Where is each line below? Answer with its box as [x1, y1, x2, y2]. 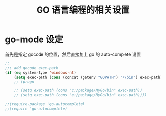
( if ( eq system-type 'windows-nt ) [5, 70, 77, 75]
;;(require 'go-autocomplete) [5, 106, 68, 111]
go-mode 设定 [5, 34, 63, 45]
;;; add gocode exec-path [5, 65, 58, 70]
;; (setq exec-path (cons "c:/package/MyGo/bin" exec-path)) [14, 88, 142, 93]
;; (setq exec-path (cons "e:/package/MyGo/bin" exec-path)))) [14, 93, 147, 98]
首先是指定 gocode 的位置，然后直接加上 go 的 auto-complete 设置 [5, 51, 141, 57]
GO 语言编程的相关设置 [36, 4, 130, 16]
